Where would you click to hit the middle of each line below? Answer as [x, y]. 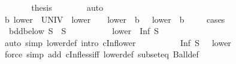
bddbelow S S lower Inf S [84, 31]
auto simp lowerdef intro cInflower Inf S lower [118, 42]
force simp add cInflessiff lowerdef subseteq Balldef [102, 54]
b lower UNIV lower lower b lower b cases [115, 19]
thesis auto [67, 7]
